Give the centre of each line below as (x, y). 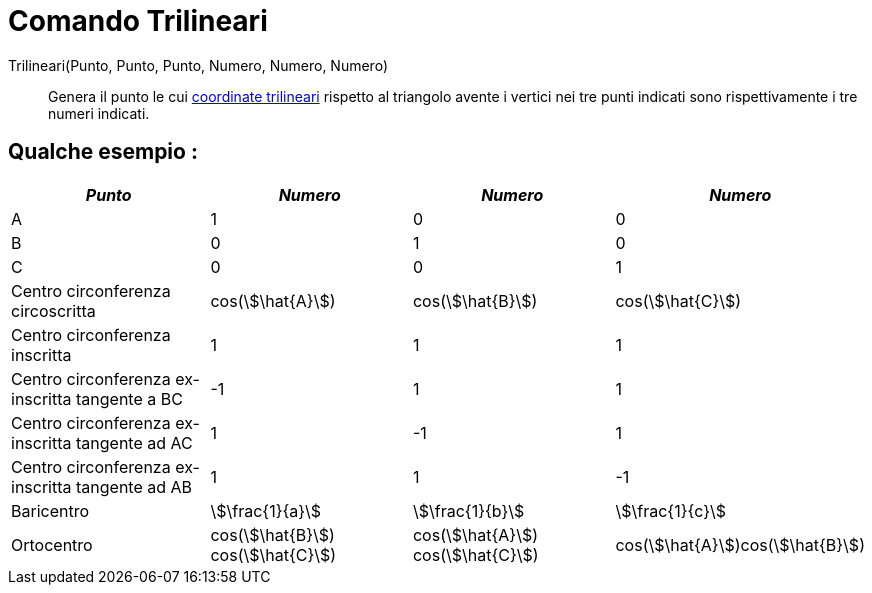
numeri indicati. (99, 113)
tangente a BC (129, 398)
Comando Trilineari (138, 21)
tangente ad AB (134, 486)
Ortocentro (52, 544)
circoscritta (53, 310)
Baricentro (50, 510)
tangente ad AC (134, 442)
